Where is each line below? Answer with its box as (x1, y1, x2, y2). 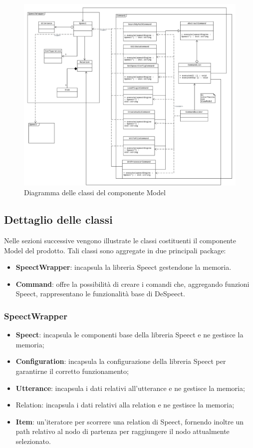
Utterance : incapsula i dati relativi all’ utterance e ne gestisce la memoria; (15, 382, 245, 393)
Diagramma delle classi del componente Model (24, 187, 166, 198)
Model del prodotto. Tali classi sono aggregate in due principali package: (4, 245, 226, 255)
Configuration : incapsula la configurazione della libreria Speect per (15, 356, 226, 366)
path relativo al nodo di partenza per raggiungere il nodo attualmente (15, 426, 230, 436)
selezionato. (15, 436, 51, 446)
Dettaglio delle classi (4, 212, 113, 227)
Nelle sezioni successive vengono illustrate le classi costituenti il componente (4, 235, 236, 246)
